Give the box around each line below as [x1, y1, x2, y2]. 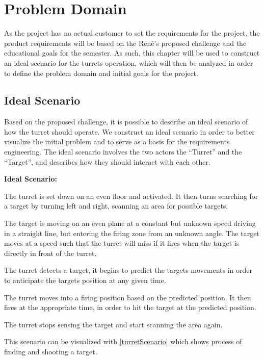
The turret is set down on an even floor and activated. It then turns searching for [4, 190, 258, 201]
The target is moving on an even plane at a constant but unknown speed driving [4, 218, 256, 228]
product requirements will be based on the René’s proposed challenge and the [4, 37, 247, 48]
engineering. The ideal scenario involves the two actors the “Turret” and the [4, 146, 242, 157]
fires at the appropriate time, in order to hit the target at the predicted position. [4, 302, 256, 313]
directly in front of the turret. [4, 247, 97, 258]
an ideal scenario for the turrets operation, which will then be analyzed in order [4, 57, 253, 68]
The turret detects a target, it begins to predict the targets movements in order [4, 265, 253, 275]
